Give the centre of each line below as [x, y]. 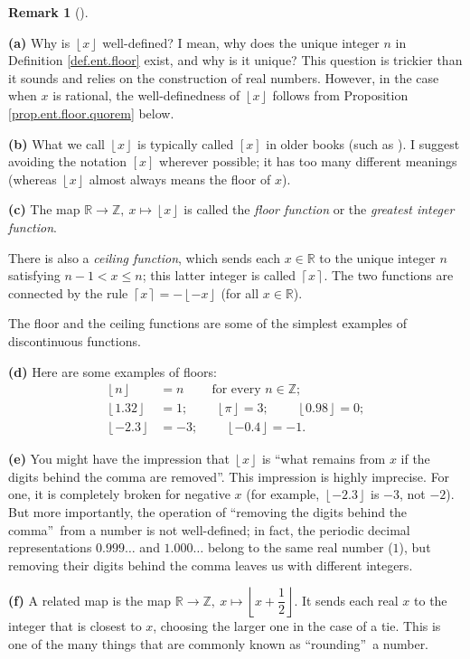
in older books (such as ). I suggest [363, 143]
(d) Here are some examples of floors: [113, 371]
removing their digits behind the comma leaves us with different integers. [211, 565]
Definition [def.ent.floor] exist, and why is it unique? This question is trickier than [235, 60]
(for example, [283, 494]
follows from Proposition [340, 95]
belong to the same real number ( [300, 547]
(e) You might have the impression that [119, 459]
